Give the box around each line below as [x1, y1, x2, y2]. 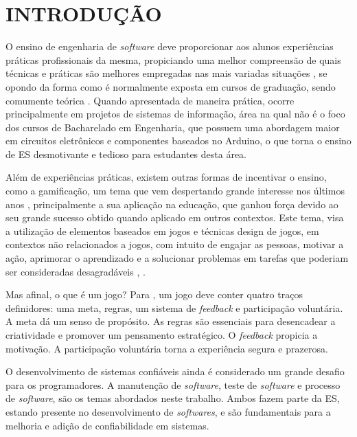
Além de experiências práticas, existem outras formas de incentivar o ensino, [5, 170, 327, 184]
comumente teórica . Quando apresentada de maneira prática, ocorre [5, 93, 295, 107]
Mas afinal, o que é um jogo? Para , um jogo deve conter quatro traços [5, 287, 303, 302]
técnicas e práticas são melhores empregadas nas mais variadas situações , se [5, 66, 327, 80]
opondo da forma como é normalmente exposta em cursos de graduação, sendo [5, 79, 336, 93]
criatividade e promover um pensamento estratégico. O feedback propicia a [5, 328, 318, 341]
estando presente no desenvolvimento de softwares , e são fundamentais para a [5, 404, 331, 418]
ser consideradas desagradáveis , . [5, 264, 146, 278]
